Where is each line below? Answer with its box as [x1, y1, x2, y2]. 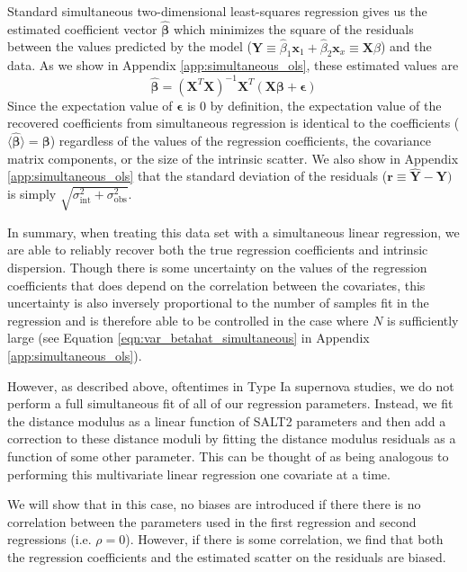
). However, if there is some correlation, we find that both [125, 530, 444, 549]
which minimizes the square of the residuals [173, 19, 414, 38]
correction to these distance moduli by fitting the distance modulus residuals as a [7, 429, 456, 448]
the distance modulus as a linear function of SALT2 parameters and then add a [7, 411, 446, 430]
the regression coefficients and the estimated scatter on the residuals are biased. [7, 547, 446, 566]
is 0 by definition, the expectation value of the [186, 95, 442, 114]
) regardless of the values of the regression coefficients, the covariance [49, 130, 431, 149]
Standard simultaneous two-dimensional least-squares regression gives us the [7, 2, 427, 20]
